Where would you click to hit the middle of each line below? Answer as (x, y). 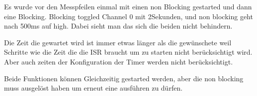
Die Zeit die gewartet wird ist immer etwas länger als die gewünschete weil (118, 42)
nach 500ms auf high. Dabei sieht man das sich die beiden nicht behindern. (118, 26)
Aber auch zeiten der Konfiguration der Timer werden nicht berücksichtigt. (119, 61)
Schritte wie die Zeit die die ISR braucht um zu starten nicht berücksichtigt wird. (128, 52)
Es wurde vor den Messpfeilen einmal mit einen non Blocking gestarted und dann (128, 6)
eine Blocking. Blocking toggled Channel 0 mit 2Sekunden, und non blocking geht (128, 16)
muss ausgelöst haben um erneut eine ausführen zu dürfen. (93, 88)
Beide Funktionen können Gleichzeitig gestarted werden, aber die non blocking (124, 78)
